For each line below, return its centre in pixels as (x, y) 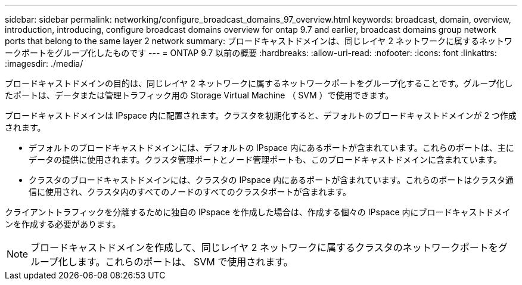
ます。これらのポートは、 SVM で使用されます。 (185, 262)
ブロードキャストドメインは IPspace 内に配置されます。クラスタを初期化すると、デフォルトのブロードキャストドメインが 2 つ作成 (261, 115)
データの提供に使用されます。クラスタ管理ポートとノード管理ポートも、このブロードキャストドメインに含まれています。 (265, 159)
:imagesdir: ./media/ (44, 63)
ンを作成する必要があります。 (63, 224)
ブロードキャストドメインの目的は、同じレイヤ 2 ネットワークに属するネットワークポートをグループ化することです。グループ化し (259, 83)
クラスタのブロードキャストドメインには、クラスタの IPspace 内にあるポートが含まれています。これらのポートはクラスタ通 (271, 180)
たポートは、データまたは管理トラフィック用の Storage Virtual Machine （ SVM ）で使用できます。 (199, 95)
